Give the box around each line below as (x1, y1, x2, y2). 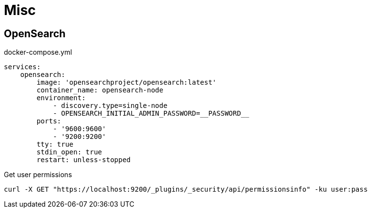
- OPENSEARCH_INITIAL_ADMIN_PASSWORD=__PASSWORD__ (53, 109, 249, 118)
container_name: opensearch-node (36, 86, 163, 94)
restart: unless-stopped (36, 156, 131, 164)
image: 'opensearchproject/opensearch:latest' (36, 78, 217, 87)
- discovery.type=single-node (53, 102, 168, 110)
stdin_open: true (36, 148, 102, 156)
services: (4, 63, 41, 71)
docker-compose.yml (4, 48, 72, 57)
